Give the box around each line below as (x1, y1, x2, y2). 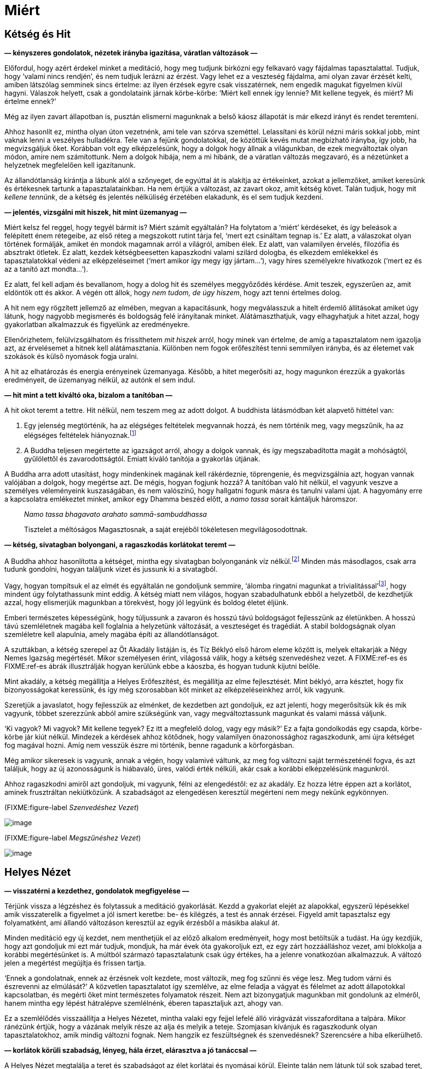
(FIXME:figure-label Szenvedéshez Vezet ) (4, 803, 139, 812)
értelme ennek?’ (4, 97, 56, 106)
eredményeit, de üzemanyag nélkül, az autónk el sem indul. (4, 376, 195, 384)
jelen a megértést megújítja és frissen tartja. (4, 958, 146, 967)
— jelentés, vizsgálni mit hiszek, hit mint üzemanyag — (4, 208, 187, 217)
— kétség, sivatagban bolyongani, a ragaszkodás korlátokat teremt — (4, 540, 236, 549)
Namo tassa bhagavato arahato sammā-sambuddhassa (24, 509, 207, 518)
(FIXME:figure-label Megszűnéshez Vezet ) (4, 834, 141, 842)
